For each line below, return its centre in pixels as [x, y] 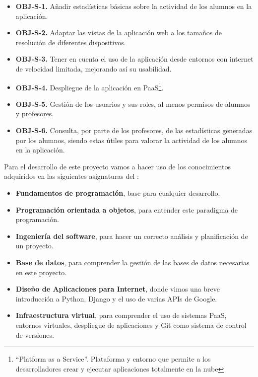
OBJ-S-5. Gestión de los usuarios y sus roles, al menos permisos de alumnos [133, 104]
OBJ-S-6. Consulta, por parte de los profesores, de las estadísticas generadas [134, 130]
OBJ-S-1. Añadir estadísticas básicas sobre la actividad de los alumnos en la [134, 6]
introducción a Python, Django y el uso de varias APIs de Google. [116, 298]
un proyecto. [34, 246]
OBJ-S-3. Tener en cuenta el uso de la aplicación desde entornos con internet [134, 59]
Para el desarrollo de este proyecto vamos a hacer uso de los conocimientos [117, 166]
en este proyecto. [41, 272]
